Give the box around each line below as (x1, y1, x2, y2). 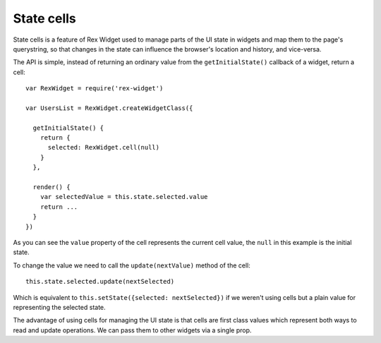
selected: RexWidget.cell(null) (47, 143, 160, 152)
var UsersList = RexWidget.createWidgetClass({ (25, 104, 193, 112)
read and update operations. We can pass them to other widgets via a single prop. (13, 325, 252, 335)
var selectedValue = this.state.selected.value (40, 193, 208, 201)
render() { (32, 183, 71, 191)
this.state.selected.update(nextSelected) (25, 277, 175, 286)
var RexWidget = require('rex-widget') (25, 85, 164, 92)
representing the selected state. (13, 303, 106, 311)
